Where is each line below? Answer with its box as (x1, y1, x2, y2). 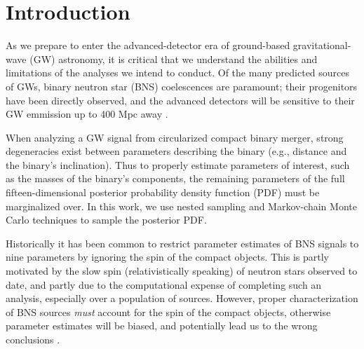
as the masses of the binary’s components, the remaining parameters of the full (6, 171, 345, 186)
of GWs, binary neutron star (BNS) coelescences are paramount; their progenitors (6, 78, 358, 93)
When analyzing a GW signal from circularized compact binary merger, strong (6, 130, 344, 144)
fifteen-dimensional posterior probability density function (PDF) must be (6, 185, 320, 200)
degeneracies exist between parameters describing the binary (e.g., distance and (6, 144, 347, 158)
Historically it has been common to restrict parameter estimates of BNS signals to (6, 235, 359, 250)
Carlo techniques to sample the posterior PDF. (6, 212, 207, 227)
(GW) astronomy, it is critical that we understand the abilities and (29, 51, 318, 66)
